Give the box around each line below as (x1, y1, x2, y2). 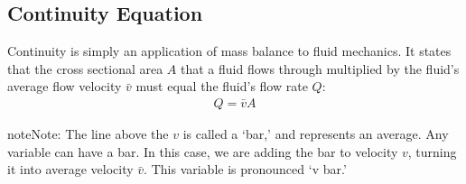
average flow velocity (7, 77, 122, 96)
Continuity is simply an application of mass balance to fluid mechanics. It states (7, 41, 452, 60)
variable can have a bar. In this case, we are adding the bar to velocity (7, 142, 398, 161)
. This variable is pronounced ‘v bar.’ (144, 160, 347, 179)
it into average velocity (7, 160, 134, 179)
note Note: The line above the (7, 124, 169, 143)
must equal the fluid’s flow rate (135, 77, 308, 96)
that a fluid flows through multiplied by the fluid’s (181, 59, 460, 78)
